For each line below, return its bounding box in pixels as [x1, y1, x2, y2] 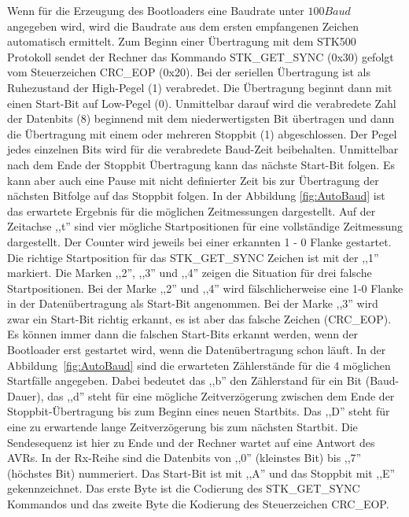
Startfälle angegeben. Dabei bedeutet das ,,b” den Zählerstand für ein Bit [7, 372, 363, 389]
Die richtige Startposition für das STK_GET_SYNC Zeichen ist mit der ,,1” [7, 249, 379, 265]
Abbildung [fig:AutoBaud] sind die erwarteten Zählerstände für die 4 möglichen [7, 356, 391, 373]
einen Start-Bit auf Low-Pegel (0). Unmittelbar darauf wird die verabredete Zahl [7, 94, 396, 111]
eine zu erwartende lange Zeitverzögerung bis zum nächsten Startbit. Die [7, 419, 358, 435]
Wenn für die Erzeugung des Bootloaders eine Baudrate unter [7, 2, 304, 18]
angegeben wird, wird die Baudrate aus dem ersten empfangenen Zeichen [7, 17, 359, 34]
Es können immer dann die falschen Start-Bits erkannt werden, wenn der [7, 326, 359, 342]
